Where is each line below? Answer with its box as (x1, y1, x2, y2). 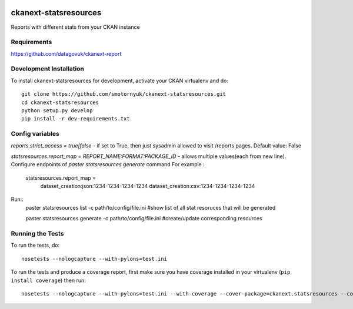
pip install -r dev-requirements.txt (21, 115, 131, 122)
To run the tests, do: (11, 241, 60, 249)
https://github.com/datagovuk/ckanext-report (11, 50, 122, 57)
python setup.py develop (21, 107, 93, 114)
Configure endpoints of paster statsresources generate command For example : (11, 161, 205, 168)
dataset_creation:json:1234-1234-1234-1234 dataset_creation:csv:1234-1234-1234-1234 (40, 183, 255, 190)
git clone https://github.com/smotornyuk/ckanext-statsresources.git (21, 91, 227, 98)
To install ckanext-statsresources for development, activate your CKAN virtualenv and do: (11, 77, 229, 84)
